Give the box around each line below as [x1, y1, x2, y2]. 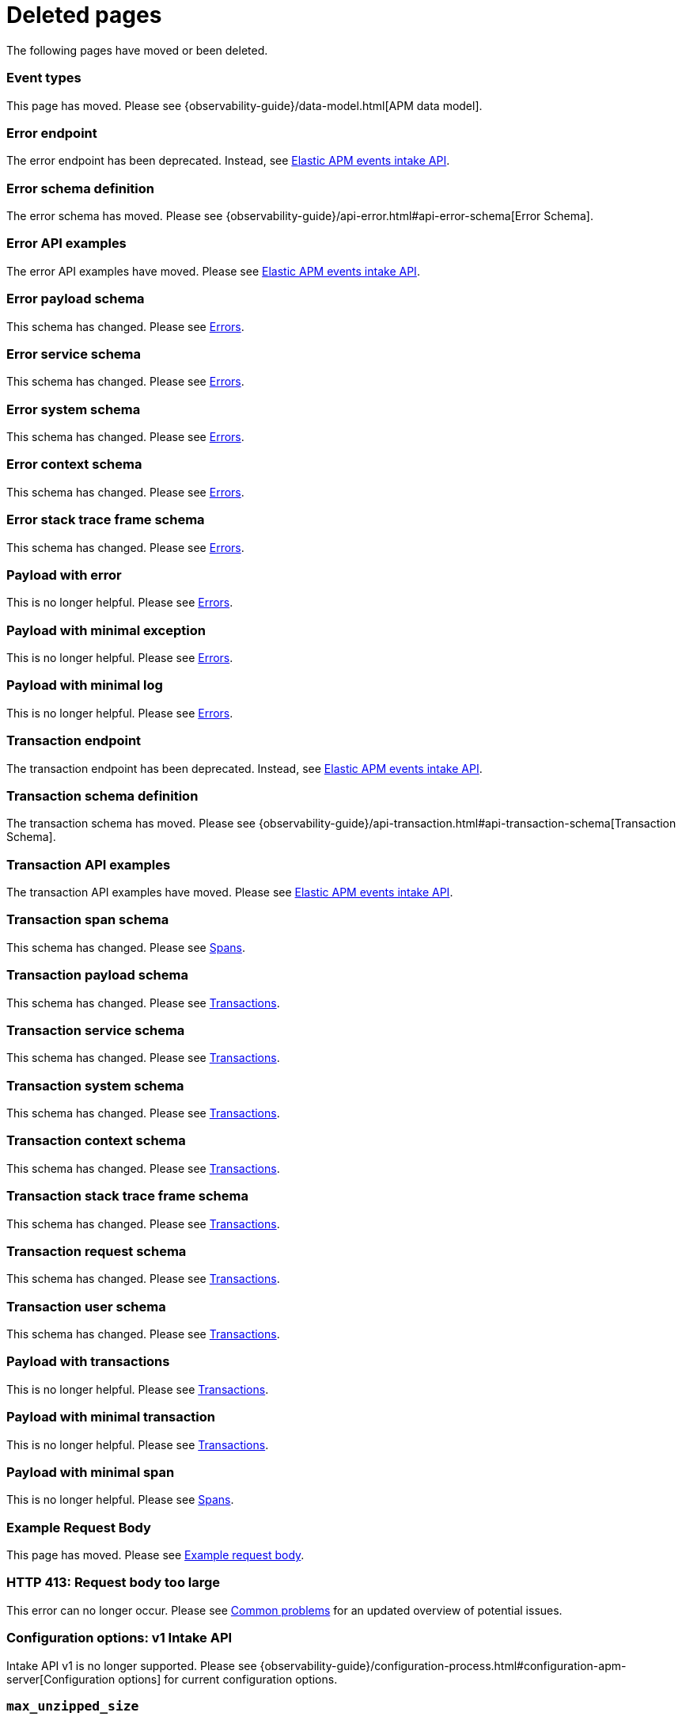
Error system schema [6, 401, 141, 417]
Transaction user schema [6, 1298, 166, 1315]
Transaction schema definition [6, 787, 199, 804]
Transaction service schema [6, 1022, 185, 1038]
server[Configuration [6, 1672, 116, 1686]
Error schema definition [6, 180, 154, 196]
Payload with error [6, 566, 122, 583]
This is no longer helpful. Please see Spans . [6, 1493, 234, 1507]
